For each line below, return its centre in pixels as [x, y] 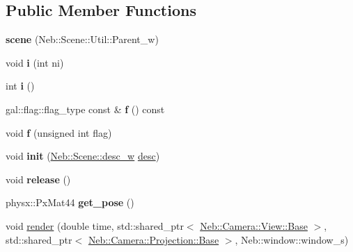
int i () [20, 86]
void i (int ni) [35, 62]
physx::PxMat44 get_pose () [70, 202]
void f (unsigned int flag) [59, 132]
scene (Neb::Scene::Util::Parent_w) [82, 39]
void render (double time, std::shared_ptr [95, 225]
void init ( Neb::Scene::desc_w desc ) [83, 156]
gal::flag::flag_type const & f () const [85, 109]
